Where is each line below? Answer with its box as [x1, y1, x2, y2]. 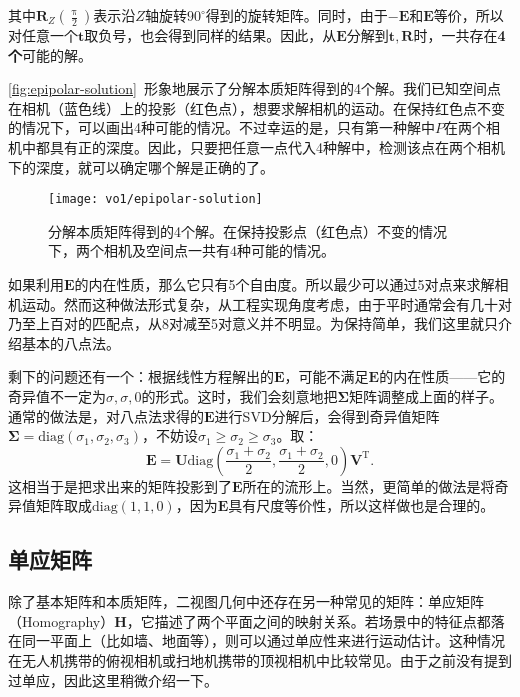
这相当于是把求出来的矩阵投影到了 [8, 475, 232, 496]
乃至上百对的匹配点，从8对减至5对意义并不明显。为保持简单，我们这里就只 [8, 313, 498, 334]
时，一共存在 [413, 25, 498, 45]
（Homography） [8, 610, 115, 631]
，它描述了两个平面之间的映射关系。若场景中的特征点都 [126, 610, 491, 631]
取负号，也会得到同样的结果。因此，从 [84, 25, 337, 45]
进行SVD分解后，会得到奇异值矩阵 [214, 405, 440, 426]
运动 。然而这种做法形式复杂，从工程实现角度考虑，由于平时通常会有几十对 [21, 293, 512, 314]
